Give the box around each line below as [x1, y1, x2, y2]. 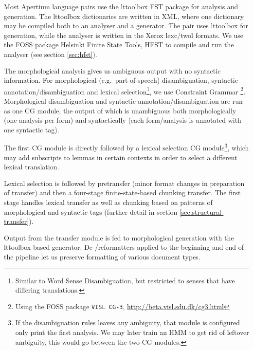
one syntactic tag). [4, 124, 59, 134]
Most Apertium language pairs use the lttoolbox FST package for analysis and [4, 1, 238, 11]
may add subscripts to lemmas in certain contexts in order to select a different [4, 152, 237, 162]
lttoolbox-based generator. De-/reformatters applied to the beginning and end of [4, 242, 244, 252]
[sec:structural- [179, 206, 224, 217]
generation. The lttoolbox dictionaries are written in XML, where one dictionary [4, 11, 244, 21]
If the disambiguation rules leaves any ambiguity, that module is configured [15, 317, 240, 328]
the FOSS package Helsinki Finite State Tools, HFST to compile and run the [4, 39, 234, 50]
